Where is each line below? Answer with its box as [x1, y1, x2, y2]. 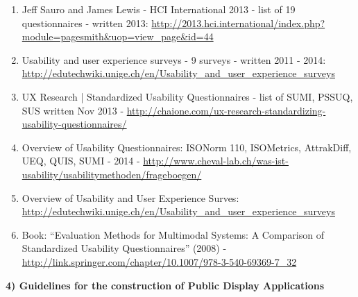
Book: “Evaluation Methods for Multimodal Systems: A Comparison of [22, 227, 324, 241]
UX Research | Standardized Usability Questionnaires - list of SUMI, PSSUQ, [22, 89, 353, 103]
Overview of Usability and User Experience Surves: [22, 190, 239, 205]
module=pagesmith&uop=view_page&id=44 [22, 29, 214, 44]
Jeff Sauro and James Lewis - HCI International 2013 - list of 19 [22, 2, 296, 16]
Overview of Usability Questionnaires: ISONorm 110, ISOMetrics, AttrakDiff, [22, 139, 352, 154]
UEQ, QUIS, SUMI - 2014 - [22, 153, 140, 168]
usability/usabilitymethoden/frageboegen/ [22, 167, 202, 181]
